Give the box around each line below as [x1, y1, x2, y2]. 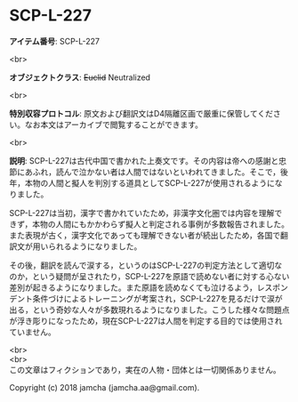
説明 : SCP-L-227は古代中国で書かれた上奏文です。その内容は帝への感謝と [9, 155, 279, 165]
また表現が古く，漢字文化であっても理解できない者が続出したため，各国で [9, 229, 281, 240]
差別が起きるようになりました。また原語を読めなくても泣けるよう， [9, 282, 258, 293]
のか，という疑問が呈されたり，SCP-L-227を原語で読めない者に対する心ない [9, 270, 290, 281]
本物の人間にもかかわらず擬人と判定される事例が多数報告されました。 [32, 219, 290, 229]
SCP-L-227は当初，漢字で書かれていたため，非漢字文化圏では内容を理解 [9, 207, 275, 218]
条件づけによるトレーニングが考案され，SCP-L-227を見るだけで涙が [32, 293, 283, 303]
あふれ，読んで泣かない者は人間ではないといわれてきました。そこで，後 [24, 166, 289, 177]
